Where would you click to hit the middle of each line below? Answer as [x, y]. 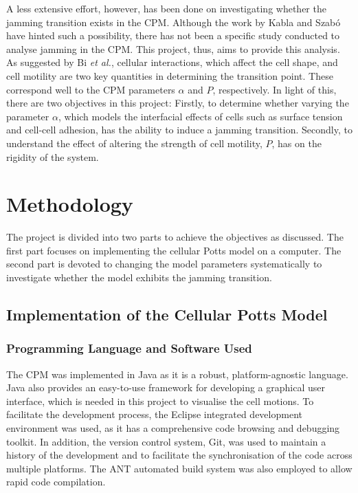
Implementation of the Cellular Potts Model [167, 315]
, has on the [297, 143]
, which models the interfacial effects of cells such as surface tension [200, 116]
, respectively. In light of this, [275, 89]
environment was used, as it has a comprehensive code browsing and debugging [173, 428]
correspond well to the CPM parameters [91, 89]
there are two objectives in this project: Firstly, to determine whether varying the [178, 103]
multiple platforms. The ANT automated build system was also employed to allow [179, 468]
